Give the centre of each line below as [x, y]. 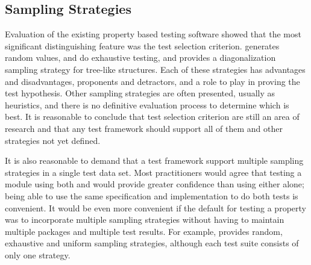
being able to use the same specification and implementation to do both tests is [152, 195]
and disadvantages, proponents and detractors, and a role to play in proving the [152, 81]
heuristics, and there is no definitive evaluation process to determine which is [147, 104]
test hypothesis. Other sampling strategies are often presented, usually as [140, 93]
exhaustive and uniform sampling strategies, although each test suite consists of [152, 243]
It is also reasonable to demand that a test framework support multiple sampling [154, 161]
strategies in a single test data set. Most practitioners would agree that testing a [153, 172]
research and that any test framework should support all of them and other [144, 128]
